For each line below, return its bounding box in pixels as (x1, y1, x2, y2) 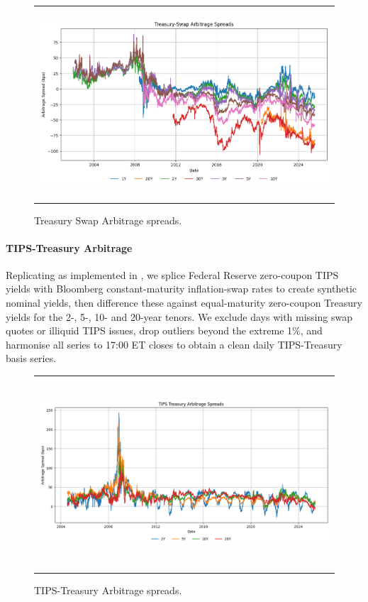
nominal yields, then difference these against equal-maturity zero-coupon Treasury (6, 295, 362, 310)
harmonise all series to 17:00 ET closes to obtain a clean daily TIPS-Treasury (6, 336, 342, 351)
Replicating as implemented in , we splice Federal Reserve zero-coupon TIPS (6, 267, 339, 282)
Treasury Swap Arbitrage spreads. (34, 212, 182, 227)
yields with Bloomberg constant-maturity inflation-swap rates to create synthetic (6, 281, 357, 296)
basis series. (6, 351, 57, 366)
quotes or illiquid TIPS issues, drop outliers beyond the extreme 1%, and (6, 323, 323, 338)
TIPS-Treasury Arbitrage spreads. (34, 582, 182, 597)
